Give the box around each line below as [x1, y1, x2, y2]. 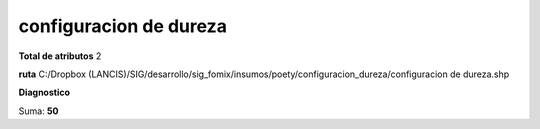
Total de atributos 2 [18, 50, 102, 62]
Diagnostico [18, 86, 70, 99]
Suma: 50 [18, 105, 59, 117]
